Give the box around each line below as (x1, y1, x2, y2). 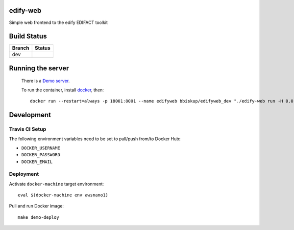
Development (9, 111, 51, 119)
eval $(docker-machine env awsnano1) (18, 192, 109, 198)
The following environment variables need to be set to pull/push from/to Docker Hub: (9, 136, 181, 142)
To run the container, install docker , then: (21, 87, 104, 93)
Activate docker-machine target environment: (9, 181, 104, 187)
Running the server (9, 64, 69, 72)
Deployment (9, 171, 39, 178)
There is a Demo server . (21, 78, 70, 84)
